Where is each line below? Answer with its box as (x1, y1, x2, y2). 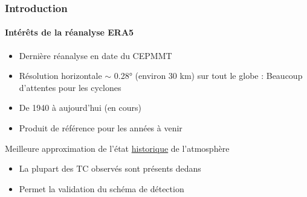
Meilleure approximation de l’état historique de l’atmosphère (5, 142, 230, 154)
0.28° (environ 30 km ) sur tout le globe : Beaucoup (114, 69, 303, 82)
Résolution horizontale (19, 69, 102, 82)
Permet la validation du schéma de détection (19, 182, 184, 195)
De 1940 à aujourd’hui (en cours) (19, 101, 141, 114)
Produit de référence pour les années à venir (19, 122, 183, 134)
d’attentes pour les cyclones (19, 81, 121, 93)
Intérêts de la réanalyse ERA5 (5, 26, 134, 39)
